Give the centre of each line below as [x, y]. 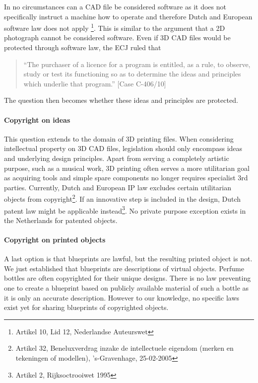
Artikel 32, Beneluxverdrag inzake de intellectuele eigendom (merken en [125, 348]
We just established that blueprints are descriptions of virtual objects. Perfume [124, 268]
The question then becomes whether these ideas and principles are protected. [121, 100]
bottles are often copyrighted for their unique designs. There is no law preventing [128, 278]
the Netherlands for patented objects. [61, 220]
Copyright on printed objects [55, 240]
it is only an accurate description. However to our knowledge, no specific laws [122, 297]
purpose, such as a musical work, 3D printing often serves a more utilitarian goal [127, 168]
